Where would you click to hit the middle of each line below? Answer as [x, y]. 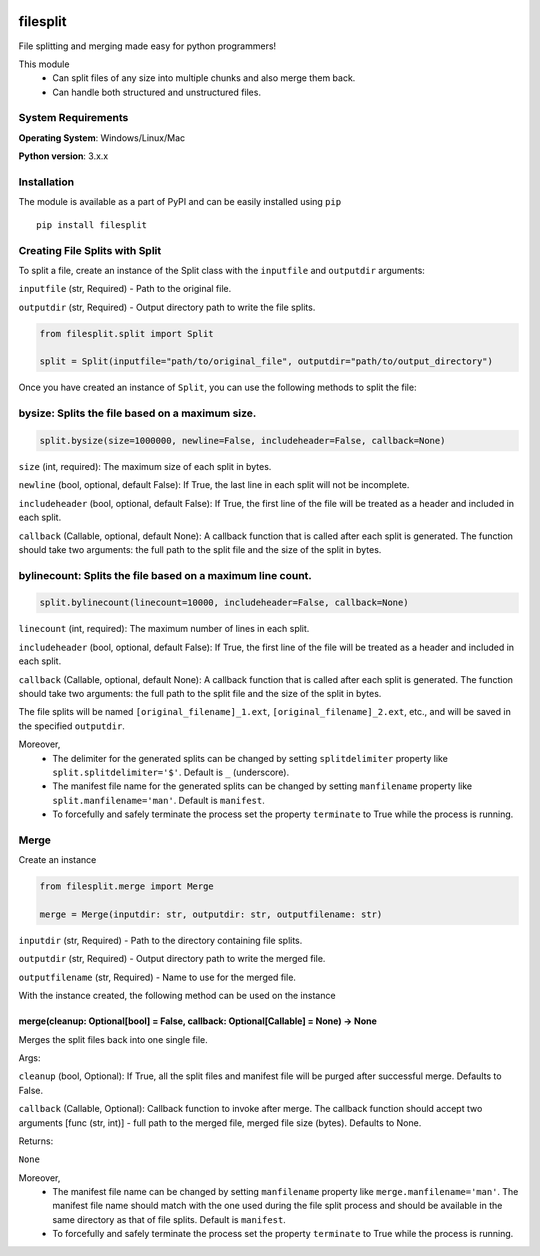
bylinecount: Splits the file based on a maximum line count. [165, 575]
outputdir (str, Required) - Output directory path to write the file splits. [167, 307]
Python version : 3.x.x [63, 156]
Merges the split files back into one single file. [113, 1039]
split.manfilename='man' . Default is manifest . [158, 800]
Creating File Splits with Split [90, 250]
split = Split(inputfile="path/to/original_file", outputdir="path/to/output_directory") [266, 361]
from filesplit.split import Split [126, 333]
